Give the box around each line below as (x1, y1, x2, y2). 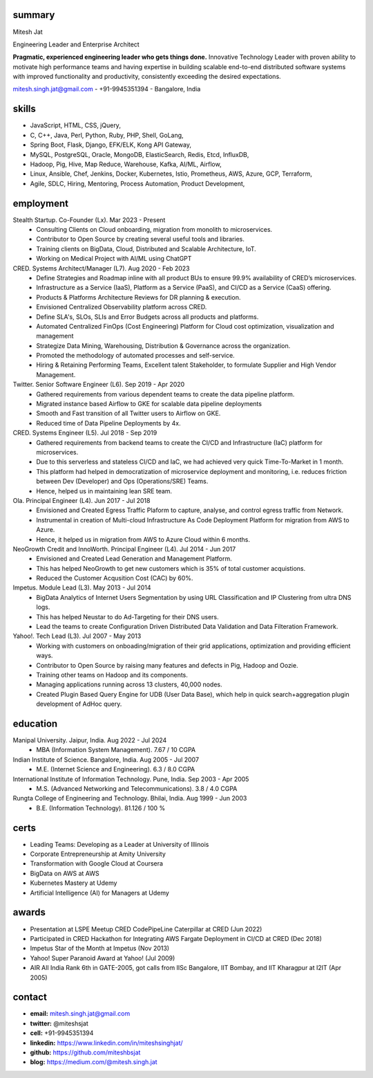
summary (12, 9, 55, 21)
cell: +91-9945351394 (30, 1029, 94, 1037)
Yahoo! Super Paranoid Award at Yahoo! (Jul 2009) (30, 953, 175, 962)
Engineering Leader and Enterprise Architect (12, 40, 140, 48)
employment (12, 197, 69, 209)
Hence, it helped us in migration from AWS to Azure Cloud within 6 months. (36, 535, 251, 543)
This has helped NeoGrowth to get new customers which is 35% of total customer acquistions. (36, 564, 306, 572)
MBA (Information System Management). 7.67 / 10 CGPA (36, 746, 196, 754)
